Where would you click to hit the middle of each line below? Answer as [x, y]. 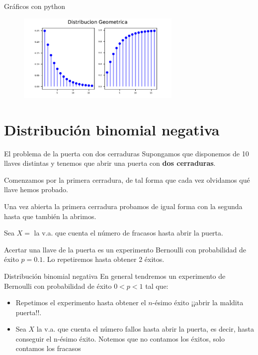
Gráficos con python [35, 6]
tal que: [157, 286]
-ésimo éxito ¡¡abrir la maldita [198, 302]
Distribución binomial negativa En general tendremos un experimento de [115, 276]
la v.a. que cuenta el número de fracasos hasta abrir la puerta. [129, 233]
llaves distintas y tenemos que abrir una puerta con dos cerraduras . [110, 163]
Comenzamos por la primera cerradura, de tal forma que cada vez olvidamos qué [127, 179]
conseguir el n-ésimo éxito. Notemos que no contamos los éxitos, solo [120, 338]
